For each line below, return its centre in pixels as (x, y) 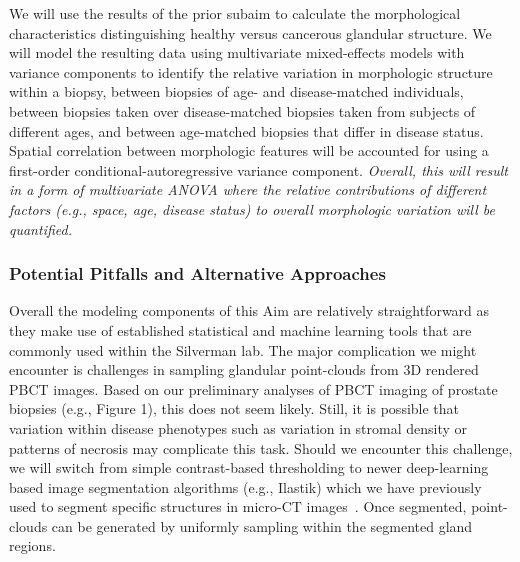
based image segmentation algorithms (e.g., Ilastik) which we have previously (245, 486)
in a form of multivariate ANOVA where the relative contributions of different (248, 189)
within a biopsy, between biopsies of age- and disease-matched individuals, (236, 91)
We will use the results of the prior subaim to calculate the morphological (235, 13)
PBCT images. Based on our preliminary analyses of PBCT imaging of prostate (253, 388)
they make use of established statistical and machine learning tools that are (240, 329)
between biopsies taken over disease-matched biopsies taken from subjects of (242, 110)
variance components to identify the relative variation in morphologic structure (251, 71)
